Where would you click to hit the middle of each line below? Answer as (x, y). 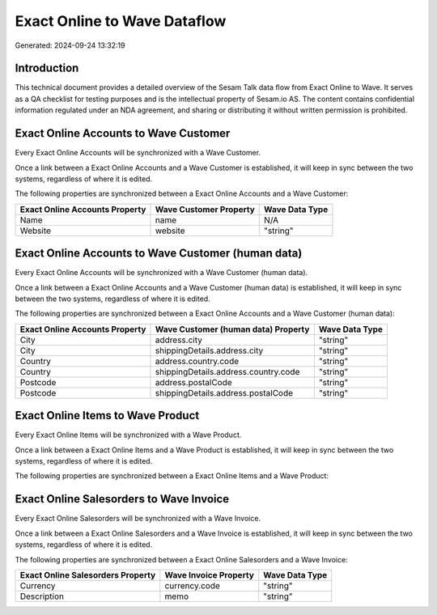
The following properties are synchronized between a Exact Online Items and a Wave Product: (172, 476)
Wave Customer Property (205, 209)
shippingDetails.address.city (209, 350)
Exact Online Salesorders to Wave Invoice (122, 499)
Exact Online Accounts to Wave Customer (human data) (159, 254)
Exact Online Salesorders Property (88, 575)
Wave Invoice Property (210, 575)
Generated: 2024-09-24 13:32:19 (70, 45)
